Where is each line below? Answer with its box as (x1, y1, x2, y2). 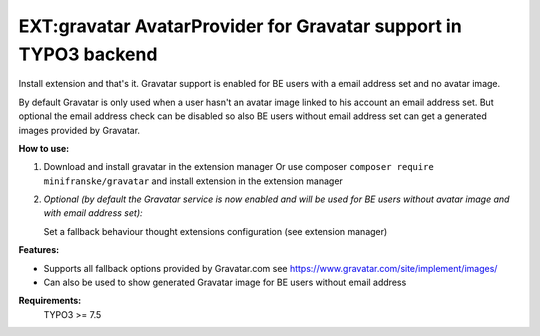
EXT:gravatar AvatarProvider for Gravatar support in (18, 15, 462, 37)
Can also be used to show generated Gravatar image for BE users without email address (43, 276, 407, 289)
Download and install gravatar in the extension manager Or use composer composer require (43, 161, 434, 173)
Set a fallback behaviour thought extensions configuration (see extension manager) (43, 225, 388, 237)
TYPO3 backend (18, 43, 158, 65)
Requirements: (18, 295, 82, 307)
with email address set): (43, 207, 144, 219)
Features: (18, 244, 60, 256)
